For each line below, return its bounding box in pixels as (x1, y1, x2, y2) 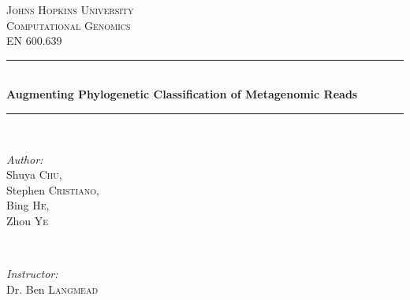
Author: (6, 150, 43, 167)
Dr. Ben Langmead (6, 280, 99, 297)
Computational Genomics (6, 17, 131, 33)
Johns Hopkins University (6, 2, 134, 17)
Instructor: (6, 265, 58, 282)
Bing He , (6, 197, 50, 213)
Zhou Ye (6, 212, 49, 228)
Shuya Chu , (6, 166, 62, 183)
